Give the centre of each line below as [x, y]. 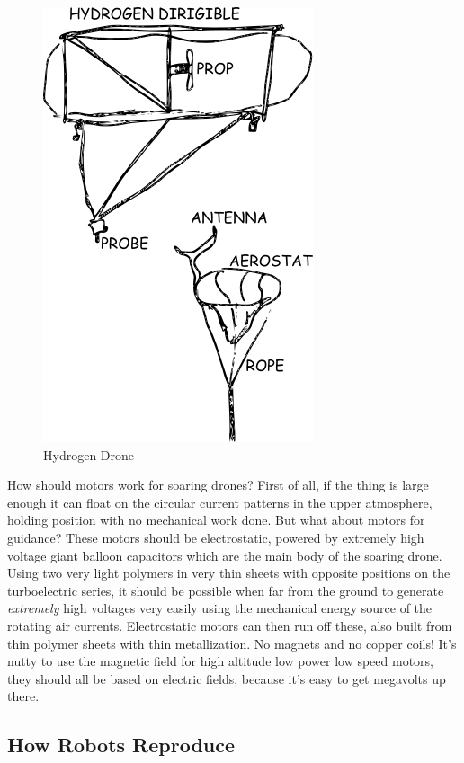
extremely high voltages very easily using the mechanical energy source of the [220, 608]
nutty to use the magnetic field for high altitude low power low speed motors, [220, 661]
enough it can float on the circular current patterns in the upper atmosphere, [220, 502]
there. [23, 696]
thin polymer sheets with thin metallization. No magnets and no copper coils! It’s [232, 643]
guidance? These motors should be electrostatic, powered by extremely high [216, 537]
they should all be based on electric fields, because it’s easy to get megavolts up [227, 678]
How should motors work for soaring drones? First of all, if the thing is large [218, 485]
